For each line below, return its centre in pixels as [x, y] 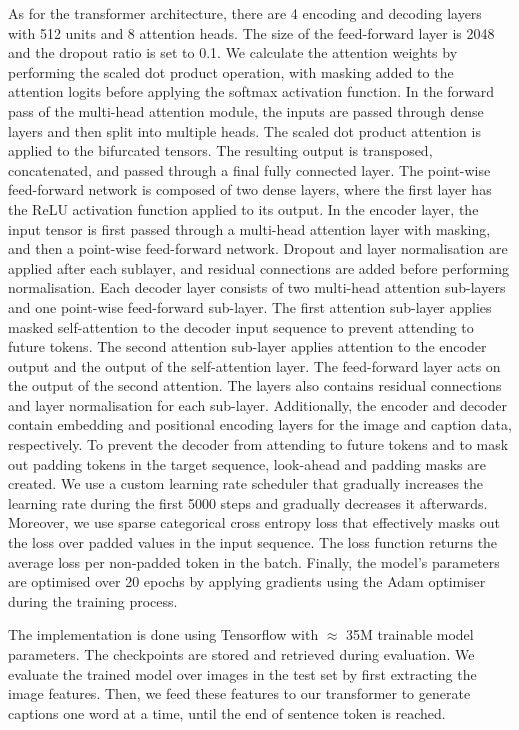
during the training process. [93, 600]
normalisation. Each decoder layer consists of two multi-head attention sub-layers [257, 287]
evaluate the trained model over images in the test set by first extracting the [242, 673]
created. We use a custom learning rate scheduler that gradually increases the [246, 483]
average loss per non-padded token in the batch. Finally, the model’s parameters [254, 561]
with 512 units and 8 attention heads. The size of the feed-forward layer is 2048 [251, 32]
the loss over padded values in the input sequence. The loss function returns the [253, 542]
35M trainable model [410, 634]
